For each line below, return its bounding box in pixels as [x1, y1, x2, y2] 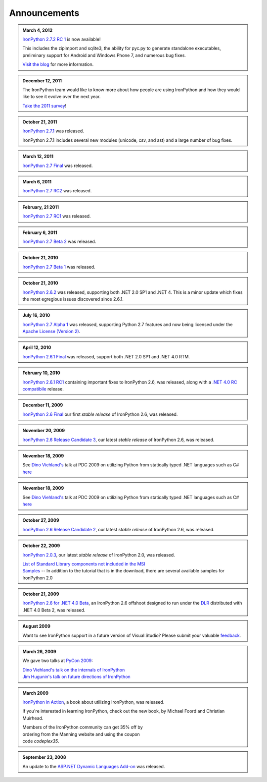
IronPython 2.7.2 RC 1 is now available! [22, 36, 101, 42]
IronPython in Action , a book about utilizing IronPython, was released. [22, 699, 165, 705]
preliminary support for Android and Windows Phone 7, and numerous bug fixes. [22, 52, 186, 58]
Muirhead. [22, 715, 44, 721]
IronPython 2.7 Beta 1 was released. [22, 264, 96, 270]
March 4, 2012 [22, 27, 53, 33]
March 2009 [22, 690, 49, 696]
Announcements [9, 7, 80, 18]
